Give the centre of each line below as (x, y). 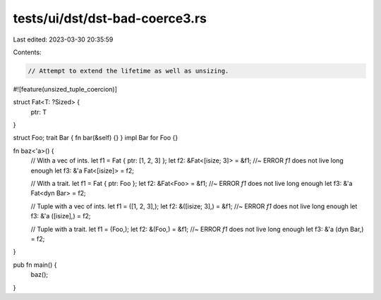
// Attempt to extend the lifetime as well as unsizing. (128, 71)
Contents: (27, 52)
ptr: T (39, 112)
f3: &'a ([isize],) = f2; (61, 216)
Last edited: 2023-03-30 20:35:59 (63, 39)
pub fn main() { (35, 265)
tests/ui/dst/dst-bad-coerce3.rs (110, 18)
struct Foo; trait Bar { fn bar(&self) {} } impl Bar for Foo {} (96, 138)
